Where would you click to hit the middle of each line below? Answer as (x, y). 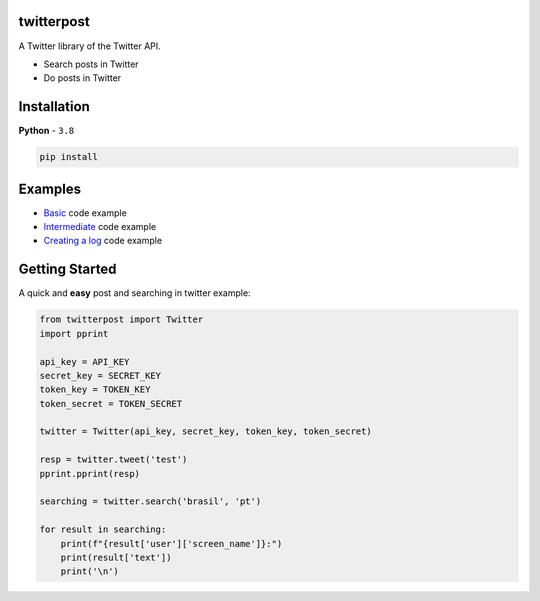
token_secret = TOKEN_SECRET (111, 403)
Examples (50, 188)
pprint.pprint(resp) (89, 473)
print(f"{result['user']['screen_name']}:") (171, 543)
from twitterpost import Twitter (121, 319)
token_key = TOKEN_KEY (95, 389)
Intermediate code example (100, 227)
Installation (54, 106)
